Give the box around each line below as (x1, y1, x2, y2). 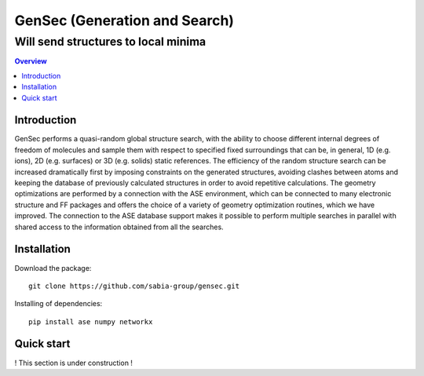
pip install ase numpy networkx (28, 317, 153, 326)
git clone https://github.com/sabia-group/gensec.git (28, 281, 239, 290)
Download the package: (14, 263, 92, 272)
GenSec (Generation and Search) (14, 12, 235, 29)
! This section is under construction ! (14, 358, 133, 367)
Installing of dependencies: (14, 299, 103, 308)
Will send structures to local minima (14, 35, 207, 49)
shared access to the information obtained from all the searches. (14, 222, 224, 232)
